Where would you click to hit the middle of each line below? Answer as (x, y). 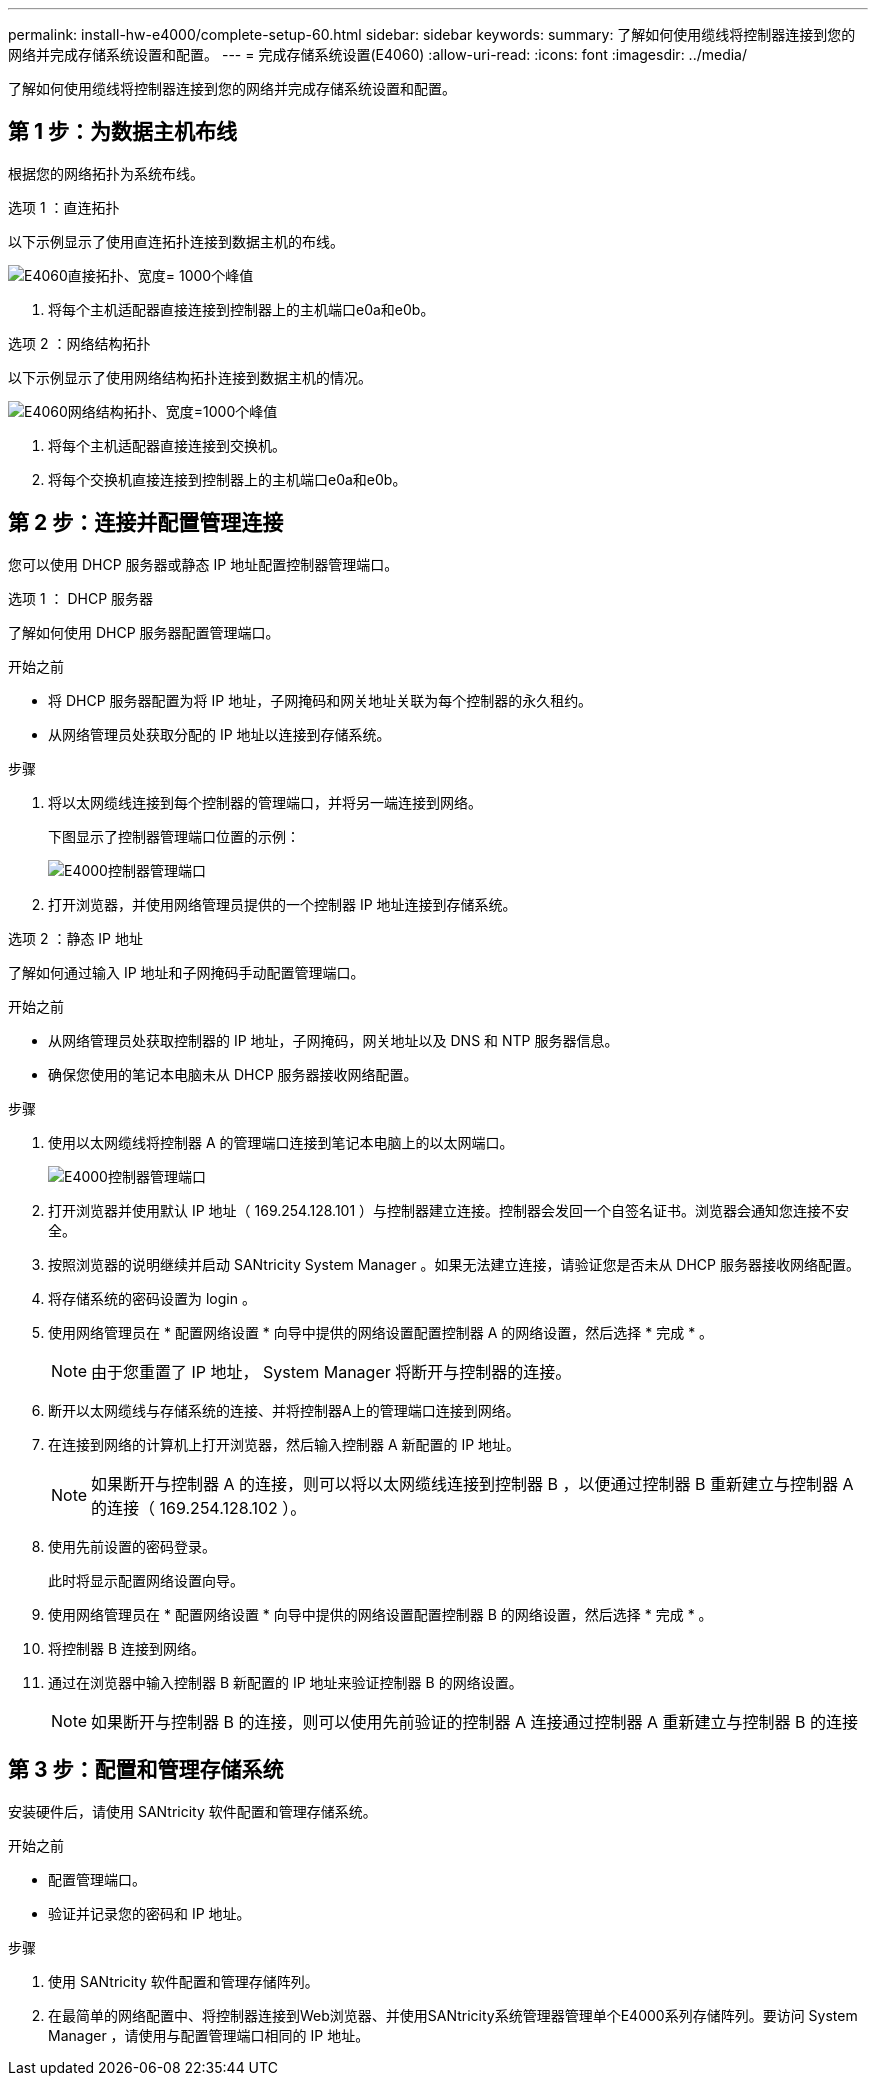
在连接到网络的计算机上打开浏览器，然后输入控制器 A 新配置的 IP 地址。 (284, 1444)
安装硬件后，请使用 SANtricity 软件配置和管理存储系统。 (192, 1811)
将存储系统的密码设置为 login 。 (152, 1298)
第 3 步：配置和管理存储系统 (146, 1770)
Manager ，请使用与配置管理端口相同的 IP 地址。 (209, 2035)
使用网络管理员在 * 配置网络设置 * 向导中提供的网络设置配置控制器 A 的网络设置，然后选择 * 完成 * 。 (381, 1332)
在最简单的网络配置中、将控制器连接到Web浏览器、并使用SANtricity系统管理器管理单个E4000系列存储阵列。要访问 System (453, 2015)
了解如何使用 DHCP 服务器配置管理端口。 (144, 632)
